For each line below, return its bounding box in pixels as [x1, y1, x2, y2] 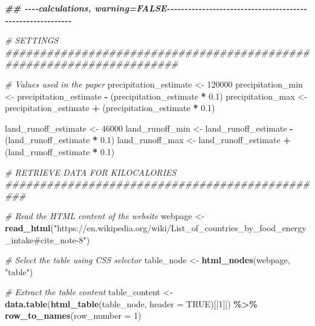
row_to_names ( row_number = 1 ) [5, 309, 141, 322]
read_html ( [5, 221, 54, 234]
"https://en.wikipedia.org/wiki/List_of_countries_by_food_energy [54, 221, 307, 234]
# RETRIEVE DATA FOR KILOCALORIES [5, 165, 177, 178]
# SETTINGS [5, 34, 59, 46]
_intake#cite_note [5, 233, 76, 246]
